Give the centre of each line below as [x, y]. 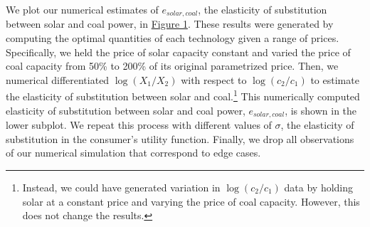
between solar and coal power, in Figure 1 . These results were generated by [170, 24]
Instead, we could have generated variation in [121, 187]
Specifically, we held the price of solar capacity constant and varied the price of [178, 52]
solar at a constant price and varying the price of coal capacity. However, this [191, 201]
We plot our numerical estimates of [82, 9]
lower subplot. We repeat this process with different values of [139, 125]
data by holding [319, 187]
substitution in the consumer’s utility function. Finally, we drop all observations [180, 138]
